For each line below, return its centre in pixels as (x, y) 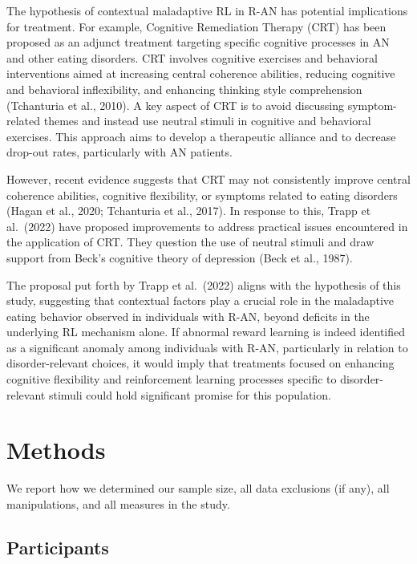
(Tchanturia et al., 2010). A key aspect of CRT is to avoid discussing (175, 105)
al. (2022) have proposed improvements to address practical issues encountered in (207, 226)
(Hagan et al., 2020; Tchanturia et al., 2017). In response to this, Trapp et (189, 211)
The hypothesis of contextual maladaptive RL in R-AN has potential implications (207, 10)
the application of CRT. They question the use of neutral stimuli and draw (190, 242)
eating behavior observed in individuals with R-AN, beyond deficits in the (188, 316)
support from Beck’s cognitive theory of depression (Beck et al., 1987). (180, 257)
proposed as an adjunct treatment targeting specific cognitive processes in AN (198, 42)
